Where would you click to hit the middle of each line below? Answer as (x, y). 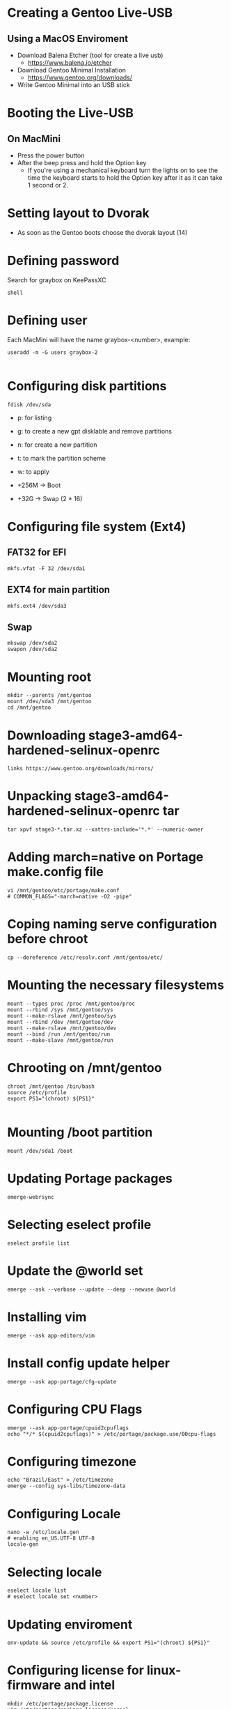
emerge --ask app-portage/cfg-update (62, 1381)
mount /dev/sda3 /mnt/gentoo (49, 702)
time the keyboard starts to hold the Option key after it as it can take (125, 178)
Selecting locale (55, 1572)
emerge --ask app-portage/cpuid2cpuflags (68, 1428)
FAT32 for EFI (37, 552)
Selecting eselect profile (79, 1225)
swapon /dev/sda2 (32, 650)
